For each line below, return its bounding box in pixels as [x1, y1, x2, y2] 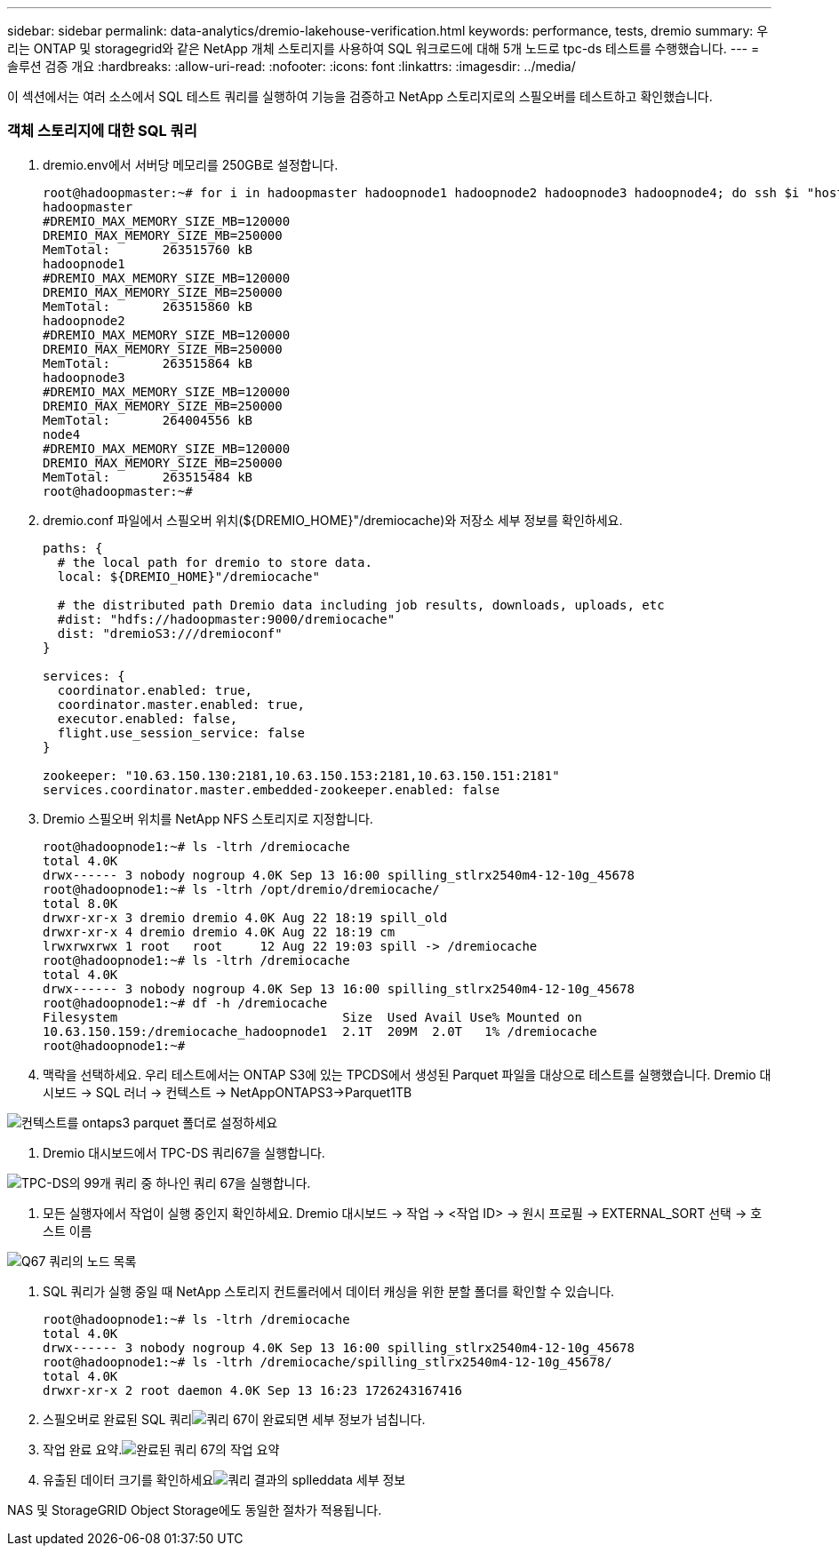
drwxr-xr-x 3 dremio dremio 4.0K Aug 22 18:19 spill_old [43, 910, 448, 925]
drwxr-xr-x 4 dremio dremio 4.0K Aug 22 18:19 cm [43, 924, 396, 939]
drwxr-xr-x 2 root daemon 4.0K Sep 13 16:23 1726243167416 [43, 1382, 463, 1398]
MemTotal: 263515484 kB [43, 469, 253, 484]
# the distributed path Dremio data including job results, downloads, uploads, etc [57, 597, 665, 612]
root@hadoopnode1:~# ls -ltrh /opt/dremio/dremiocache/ [43, 881, 440, 896]
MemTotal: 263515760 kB [43, 242, 253, 257]
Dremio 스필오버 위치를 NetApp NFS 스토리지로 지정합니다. [43, 810, 373, 826]
